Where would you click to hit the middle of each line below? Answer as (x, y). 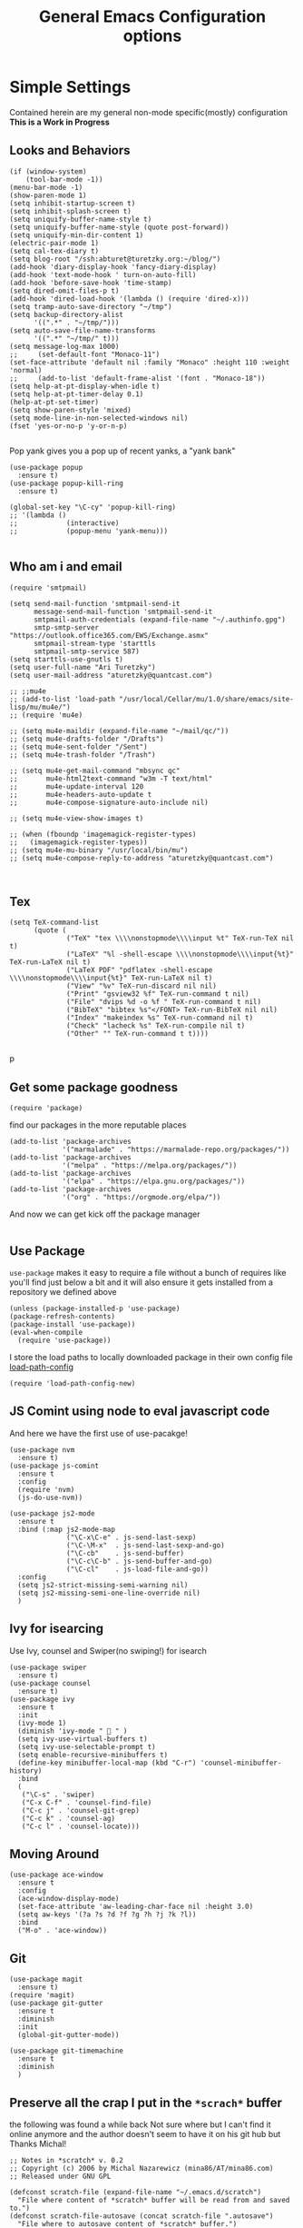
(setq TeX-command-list (54, 923)
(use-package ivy (42, 1699)
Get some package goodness (94, 1087)
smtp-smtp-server (66, 627)
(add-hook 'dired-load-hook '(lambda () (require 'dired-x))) (129, 298)
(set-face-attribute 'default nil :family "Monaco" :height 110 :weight (150, 362)
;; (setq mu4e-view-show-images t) (77, 818)
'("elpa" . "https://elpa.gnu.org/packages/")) (154, 1182)
